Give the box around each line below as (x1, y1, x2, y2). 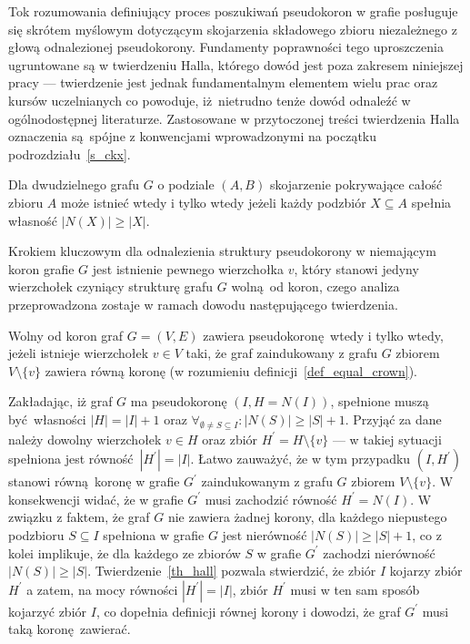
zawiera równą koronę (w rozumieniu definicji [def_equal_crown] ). (45, 361, 417, 380)
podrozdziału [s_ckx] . (8, 144, 131, 163)
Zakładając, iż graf (8, 392, 113, 411)
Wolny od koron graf (8, 325, 124, 344)
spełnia (411, 192, 452, 211)
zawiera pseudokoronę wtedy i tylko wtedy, (203, 325, 444, 344)
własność (8, 210, 57, 230)
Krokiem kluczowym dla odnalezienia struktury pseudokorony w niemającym (8, 241, 436, 261)
